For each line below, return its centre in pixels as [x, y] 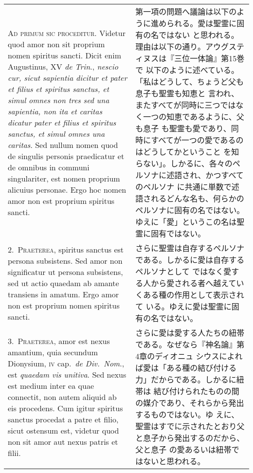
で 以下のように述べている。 [187, 70]
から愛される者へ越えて [194, 283]
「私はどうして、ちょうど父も [190, 82]
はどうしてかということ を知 [187, 152]
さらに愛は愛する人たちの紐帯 [190, 333]
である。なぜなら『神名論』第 [190, 344]
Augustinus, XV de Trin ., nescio [63, 66]
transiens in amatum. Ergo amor [63, 294]
